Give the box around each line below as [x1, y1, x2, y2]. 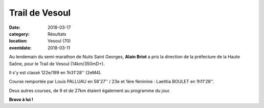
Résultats [47, 31, 66, 37]
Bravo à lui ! [9, 97, 34, 103]
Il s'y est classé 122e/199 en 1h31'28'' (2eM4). [9, 69, 102, 75]
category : [9, 31, 30, 37]
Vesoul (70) [47, 38, 71, 44]
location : [9, 38, 28, 44]
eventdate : [9, 44, 32, 51]
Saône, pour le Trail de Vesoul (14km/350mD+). [9, 61, 105, 66]
